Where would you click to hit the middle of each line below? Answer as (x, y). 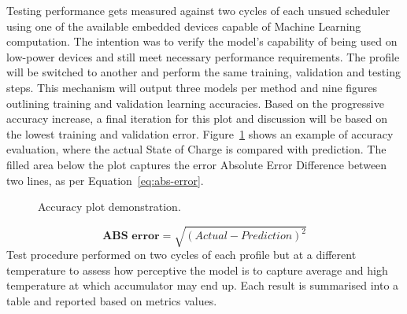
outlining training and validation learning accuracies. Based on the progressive (195, 103)
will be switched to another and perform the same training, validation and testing (203, 72)
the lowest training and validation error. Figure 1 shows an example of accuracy (200, 133)
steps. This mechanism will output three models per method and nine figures (192, 87)
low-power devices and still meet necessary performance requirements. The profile (203, 56)
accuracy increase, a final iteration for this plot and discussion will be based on (197, 118)
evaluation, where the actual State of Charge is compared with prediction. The (196, 149)
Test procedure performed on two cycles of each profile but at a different (181, 255)
